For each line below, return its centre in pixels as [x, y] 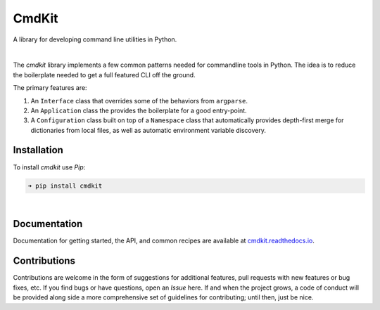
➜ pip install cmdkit [65, 186]
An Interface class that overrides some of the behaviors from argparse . [139, 101]
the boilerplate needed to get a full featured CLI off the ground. [104, 75]
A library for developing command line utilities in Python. [95, 39]
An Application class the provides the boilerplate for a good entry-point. [139, 110]
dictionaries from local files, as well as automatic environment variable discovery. [148, 130]
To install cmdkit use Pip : [49, 167]
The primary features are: [50, 88]
